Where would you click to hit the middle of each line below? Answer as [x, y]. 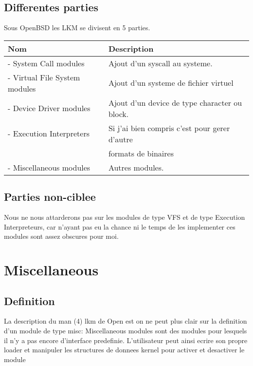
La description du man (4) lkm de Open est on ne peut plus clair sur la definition [126, 321]
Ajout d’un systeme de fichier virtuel [171, 83]
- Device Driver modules [49, 108]
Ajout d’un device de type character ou [175, 102]
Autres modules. [136, 167]
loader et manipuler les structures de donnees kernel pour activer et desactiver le [124, 350]
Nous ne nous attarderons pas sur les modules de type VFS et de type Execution [125, 217]
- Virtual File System [44, 77]
